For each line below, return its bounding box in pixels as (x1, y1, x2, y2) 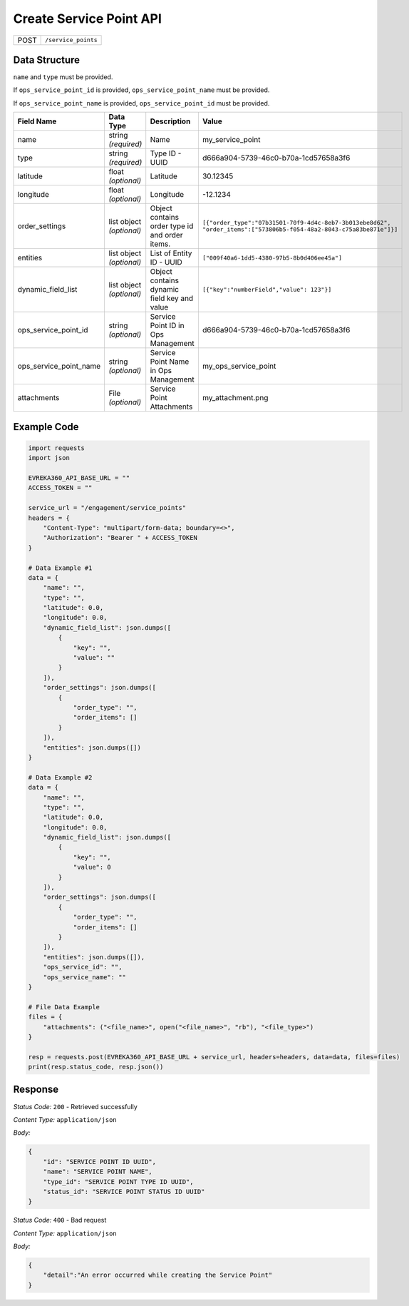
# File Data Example (28, 1003, 100, 1011)
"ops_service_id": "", (43, 963, 123, 971)
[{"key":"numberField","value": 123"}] (202, 285, 332, 293)
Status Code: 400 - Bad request (13, 1216, 107, 1225)
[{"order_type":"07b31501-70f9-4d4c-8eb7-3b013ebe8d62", (202, 219, 391, 227)
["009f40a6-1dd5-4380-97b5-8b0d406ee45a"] (202, 254, 342, 262)
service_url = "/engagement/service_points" (28, 504, 187, 512)
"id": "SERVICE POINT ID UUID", (43, 1158, 157, 1165)
